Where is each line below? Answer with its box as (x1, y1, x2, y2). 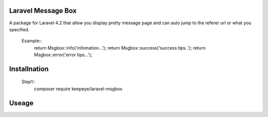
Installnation (9, 64, 49, 73)
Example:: (21, 38, 42, 44)
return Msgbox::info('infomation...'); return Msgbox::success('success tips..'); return (34, 45, 206, 51)
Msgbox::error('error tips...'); (34, 52, 93, 58)
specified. (9, 26, 30, 32)
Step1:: (21, 79, 36, 85)
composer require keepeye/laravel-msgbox (34, 86, 123, 92)
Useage (9, 99, 34, 107)
